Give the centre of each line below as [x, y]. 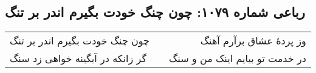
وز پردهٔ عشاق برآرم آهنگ [253, 41]
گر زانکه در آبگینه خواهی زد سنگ [78, 58]
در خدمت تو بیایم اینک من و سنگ [238, 58]
